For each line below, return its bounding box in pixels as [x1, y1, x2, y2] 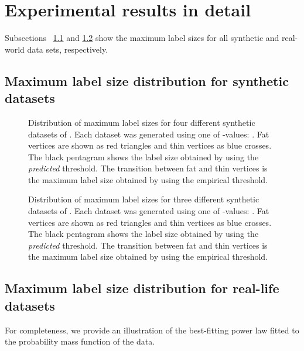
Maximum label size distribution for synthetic [5, 71, 289, 90]
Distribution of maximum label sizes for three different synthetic [28, 193, 259, 205]
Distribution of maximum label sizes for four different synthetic [28, 116, 255, 128]
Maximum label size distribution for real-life [5, 279, 279, 297]
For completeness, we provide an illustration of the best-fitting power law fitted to [5, 324, 299, 336]
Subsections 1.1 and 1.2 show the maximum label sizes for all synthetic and [5, 32, 279, 44]
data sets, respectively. [27, 43, 108, 55]
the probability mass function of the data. [5, 335, 155, 347]
